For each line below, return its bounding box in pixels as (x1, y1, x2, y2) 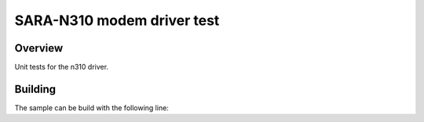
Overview (14, 41, 64, 55)
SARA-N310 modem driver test (14, 12, 220, 29)
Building (14, 82, 57, 95)
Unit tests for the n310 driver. (14, 63, 109, 72)
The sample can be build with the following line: (14, 102, 169, 113)
